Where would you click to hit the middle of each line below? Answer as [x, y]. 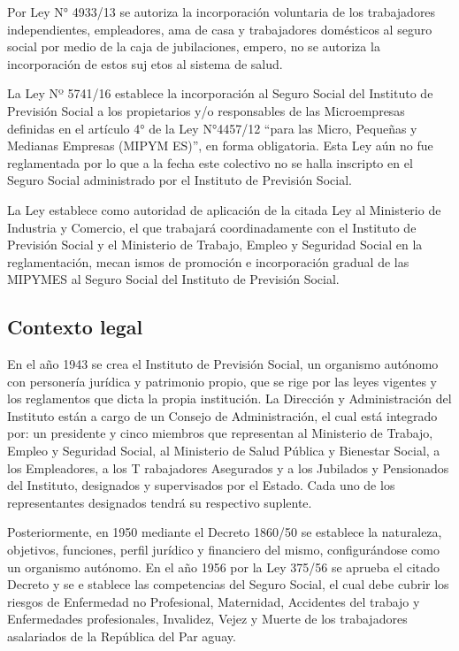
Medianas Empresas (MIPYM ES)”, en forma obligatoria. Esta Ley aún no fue [220, 146]
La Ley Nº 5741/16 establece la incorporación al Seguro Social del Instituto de [220, 93]
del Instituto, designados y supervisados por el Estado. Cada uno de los [201, 485]
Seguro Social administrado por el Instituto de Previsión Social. [180, 180]
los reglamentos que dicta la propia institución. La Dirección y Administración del [229, 398]
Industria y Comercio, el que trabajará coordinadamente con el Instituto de [212, 227]
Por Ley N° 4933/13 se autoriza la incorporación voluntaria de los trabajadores [222, 11]
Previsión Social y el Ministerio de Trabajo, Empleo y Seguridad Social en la [215, 245]
